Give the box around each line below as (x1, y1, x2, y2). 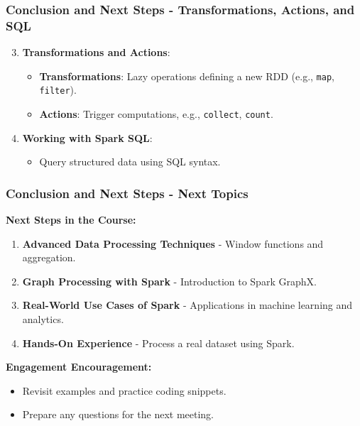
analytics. (22, 312, 64, 327)
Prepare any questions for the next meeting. (22, 407, 214, 422)
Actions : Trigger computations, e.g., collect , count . (39, 106, 273, 121)
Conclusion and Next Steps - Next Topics (6, 184, 249, 202)
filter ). (39, 82, 77, 97)
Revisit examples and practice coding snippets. (22, 383, 227, 398)
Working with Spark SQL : (22, 130, 153, 145)
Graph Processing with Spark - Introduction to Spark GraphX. (22, 273, 317, 288)
